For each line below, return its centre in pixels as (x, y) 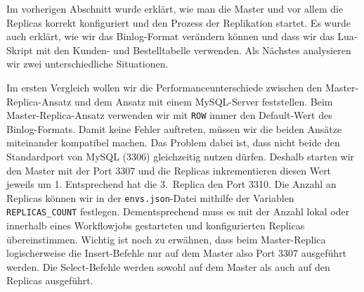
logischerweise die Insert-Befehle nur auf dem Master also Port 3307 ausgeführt (177, 253)
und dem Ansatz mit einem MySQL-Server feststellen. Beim (204, 101)
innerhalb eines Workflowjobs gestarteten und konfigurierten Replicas (156, 226)
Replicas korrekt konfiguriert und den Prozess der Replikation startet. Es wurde (178, 22)
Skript (20, 50)
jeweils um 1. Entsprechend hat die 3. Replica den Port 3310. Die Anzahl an (171, 184)
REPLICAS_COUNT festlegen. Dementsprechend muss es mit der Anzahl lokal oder (178, 211)
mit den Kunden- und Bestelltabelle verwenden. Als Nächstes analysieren (194, 50)
